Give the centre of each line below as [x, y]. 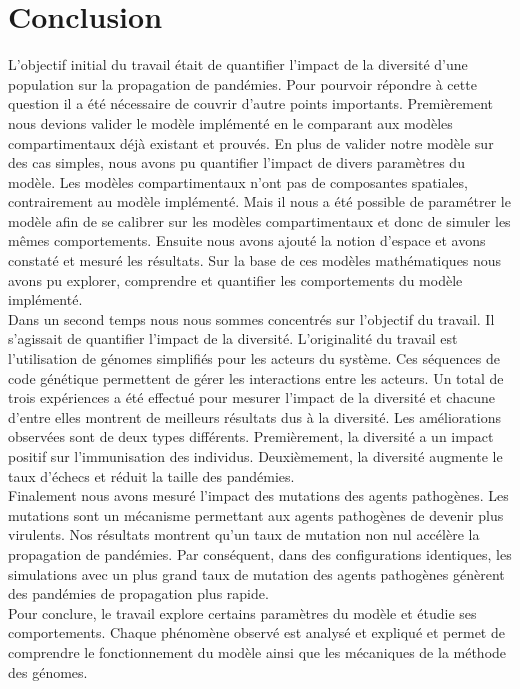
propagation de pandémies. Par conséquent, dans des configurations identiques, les [260, 553]
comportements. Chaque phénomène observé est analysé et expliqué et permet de [256, 632]
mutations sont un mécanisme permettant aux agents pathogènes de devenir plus [256, 514]
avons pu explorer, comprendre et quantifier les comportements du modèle [235, 279]
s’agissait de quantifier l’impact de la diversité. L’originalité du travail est [233, 338]
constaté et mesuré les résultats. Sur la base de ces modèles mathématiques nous [255, 260]
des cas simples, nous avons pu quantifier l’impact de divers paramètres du [236, 162]
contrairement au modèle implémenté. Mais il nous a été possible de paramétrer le [259, 201]
